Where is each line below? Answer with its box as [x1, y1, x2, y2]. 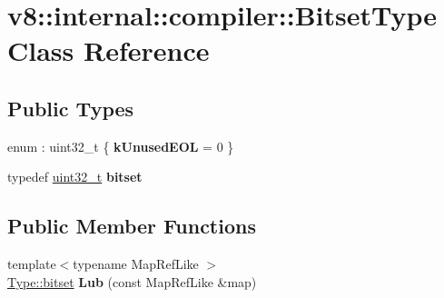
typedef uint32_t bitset [7, 167, 143, 186]
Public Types [7, 94, 134, 122]
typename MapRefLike [73, 254, 199, 273]
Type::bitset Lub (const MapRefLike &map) [7, 272, 257, 291]
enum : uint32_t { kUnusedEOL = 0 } [7, 136, 234, 155]
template [7, 254, 56, 273]
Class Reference [7, 32, 210, 69]
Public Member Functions [7, 212, 256, 240]
